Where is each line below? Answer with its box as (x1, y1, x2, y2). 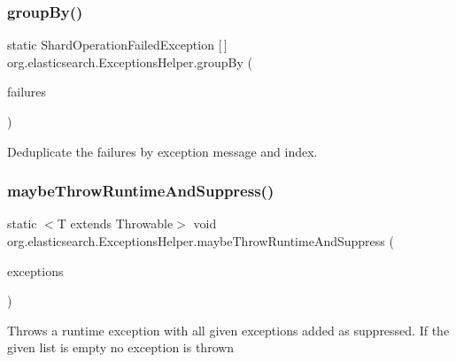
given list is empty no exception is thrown (7, 338, 235, 357)
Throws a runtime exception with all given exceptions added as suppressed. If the (7, 320, 450, 339)
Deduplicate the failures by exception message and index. (7, 142, 318, 160)
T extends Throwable (57, 214, 174, 233)
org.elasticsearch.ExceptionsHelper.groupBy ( (7, 52, 252, 71)
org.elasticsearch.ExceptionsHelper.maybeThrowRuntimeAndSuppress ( (7, 232, 394, 250)
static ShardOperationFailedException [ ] (7, 35, 228, 54)
